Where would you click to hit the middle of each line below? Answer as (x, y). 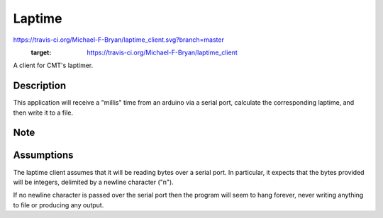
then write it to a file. (43, 113)
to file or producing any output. (59, 205)
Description (40, 86)
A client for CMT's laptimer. (53, 65)
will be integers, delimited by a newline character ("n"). (93, 182)
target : (41, 52)
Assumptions (43, 155)
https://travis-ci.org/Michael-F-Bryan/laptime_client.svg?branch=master (119, 40)
